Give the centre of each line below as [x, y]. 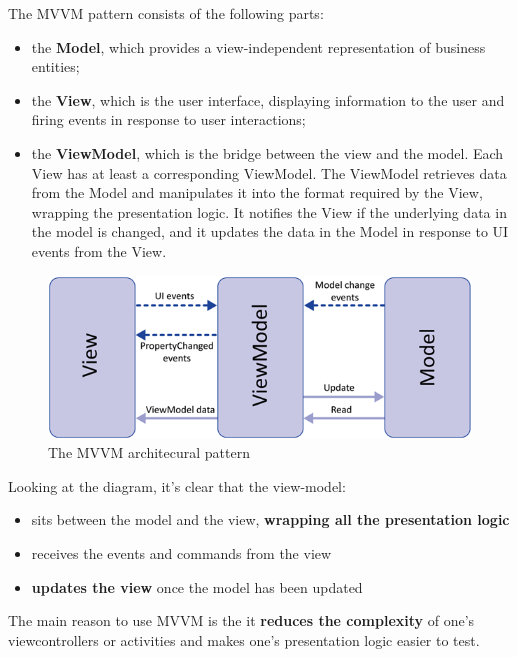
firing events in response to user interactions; [168, 119]
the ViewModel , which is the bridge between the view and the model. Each [267, 152]
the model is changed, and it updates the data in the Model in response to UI [270, 231]
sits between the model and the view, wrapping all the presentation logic [270, 519]
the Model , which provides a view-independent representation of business [258, 46]
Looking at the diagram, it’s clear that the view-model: [177, 485]
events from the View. [99, 250]
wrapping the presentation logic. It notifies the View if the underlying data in [269, 211]
